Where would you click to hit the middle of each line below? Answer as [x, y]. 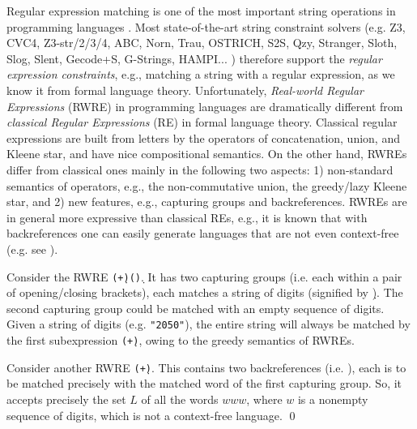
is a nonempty [333, 399]
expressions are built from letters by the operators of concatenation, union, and [203, 137]
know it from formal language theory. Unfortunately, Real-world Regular [185, 90]
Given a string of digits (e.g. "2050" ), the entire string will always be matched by [208, 324]
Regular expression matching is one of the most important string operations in [201, 11]
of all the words [180, 399]
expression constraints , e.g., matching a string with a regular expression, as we [201, 74]
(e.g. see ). [32, 249]
